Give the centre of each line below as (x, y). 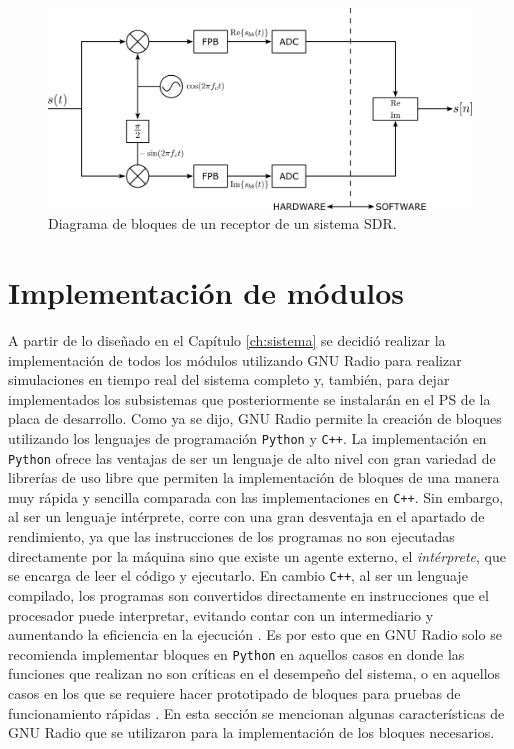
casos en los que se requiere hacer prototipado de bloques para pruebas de (234, 692)
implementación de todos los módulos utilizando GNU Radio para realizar (235, 359)
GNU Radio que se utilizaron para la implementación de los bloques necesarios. (251, 732)
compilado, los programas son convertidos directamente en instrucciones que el (248, 594)
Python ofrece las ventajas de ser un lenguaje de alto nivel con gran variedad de (252, 457)
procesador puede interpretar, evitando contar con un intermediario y (221, 614)
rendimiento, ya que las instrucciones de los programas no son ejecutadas (231, 536)
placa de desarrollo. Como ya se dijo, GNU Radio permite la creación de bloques (255, 418)
